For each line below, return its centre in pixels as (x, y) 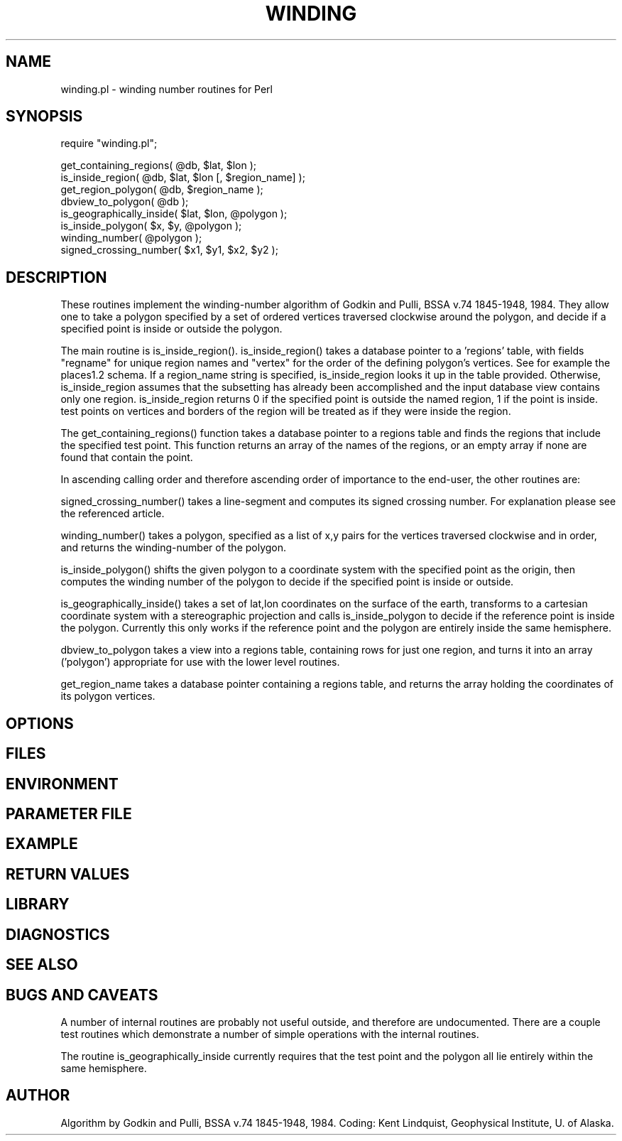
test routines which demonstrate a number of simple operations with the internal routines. (270, 1034)
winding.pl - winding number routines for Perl (167, 89)
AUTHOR (38, 1096)
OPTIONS (40, 723)
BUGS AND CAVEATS (82, 995)
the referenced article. (113, 514)
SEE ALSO (42, 965)
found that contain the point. (127, 458)
